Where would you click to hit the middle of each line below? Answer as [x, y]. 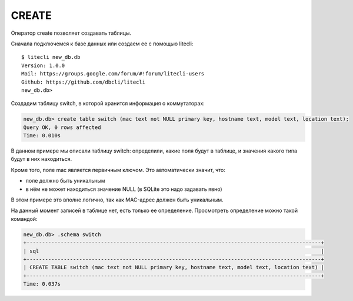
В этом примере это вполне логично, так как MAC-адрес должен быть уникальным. [117, 200]
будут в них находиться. [41, 159]
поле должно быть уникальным [65, 181]
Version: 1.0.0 [43, 65]
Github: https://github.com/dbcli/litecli [84, 82]
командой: [24, 219]
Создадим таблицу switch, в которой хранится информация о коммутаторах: [108, 104]
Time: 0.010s [42, 136]
